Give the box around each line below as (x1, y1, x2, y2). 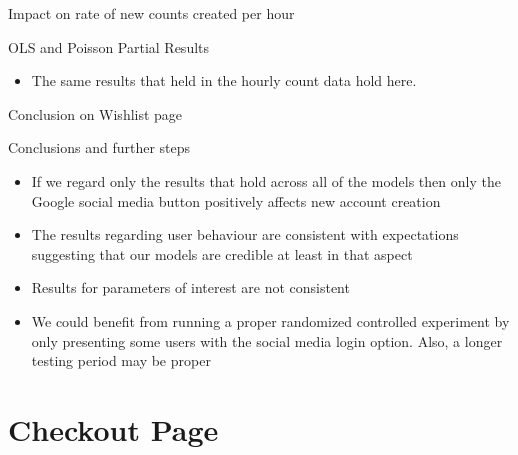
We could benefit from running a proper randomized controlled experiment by (31, 310, 510, 331)
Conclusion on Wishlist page (8, 103, 183, 124)
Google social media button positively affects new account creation (31, 190, 441, 211)
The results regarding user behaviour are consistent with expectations (31, 224, 459, 245)
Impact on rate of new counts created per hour (8, 3, 295, 23)
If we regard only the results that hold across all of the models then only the (31, 170, 501, 191)
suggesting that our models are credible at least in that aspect (31, 243, 413, 264)
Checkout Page (8, 408, 219, 449)
